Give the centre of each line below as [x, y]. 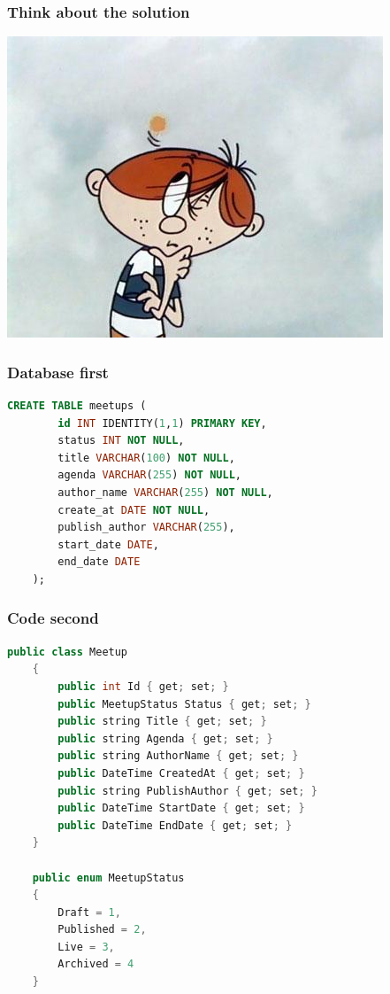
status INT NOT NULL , [121, 441]
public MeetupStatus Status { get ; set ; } [184, 704]
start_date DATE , [108, 544]
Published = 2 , [102, 930]
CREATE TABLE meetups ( [77, 406]
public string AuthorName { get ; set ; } [178, 756]
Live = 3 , [86, 947]
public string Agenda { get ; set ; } [165, 738]
